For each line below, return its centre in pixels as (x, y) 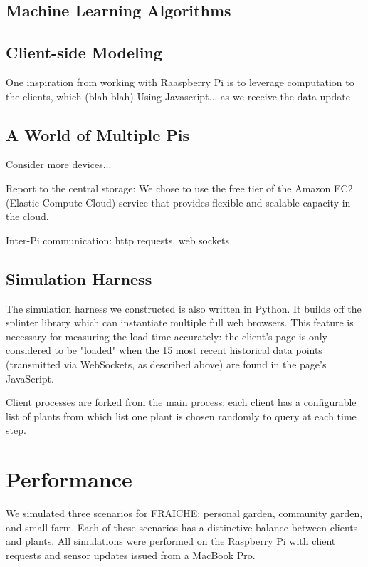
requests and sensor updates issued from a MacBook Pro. (131, 555)
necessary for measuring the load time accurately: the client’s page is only (167, 336)
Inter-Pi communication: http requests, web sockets (117, 240)
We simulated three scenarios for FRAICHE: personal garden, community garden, (184, 513)
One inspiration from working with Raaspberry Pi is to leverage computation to (180, 82)
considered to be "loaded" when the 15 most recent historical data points (164, 350)
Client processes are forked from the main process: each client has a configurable (181, 402)
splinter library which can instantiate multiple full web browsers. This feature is (180, 322)
